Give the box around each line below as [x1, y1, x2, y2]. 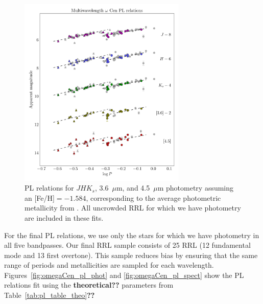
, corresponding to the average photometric [86, 192, 221, 203]
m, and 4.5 [116, 182, 150, 193]
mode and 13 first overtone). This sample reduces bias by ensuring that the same [4, 249, 258, 260]
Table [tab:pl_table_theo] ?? [4, 290, 95, 300]
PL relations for [25, 182, 74, 193]
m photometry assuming [157, 182, 234, 193]
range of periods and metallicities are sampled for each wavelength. [4, 260, 214, 270]
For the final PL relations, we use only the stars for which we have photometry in [4, 229, 259, 240]
